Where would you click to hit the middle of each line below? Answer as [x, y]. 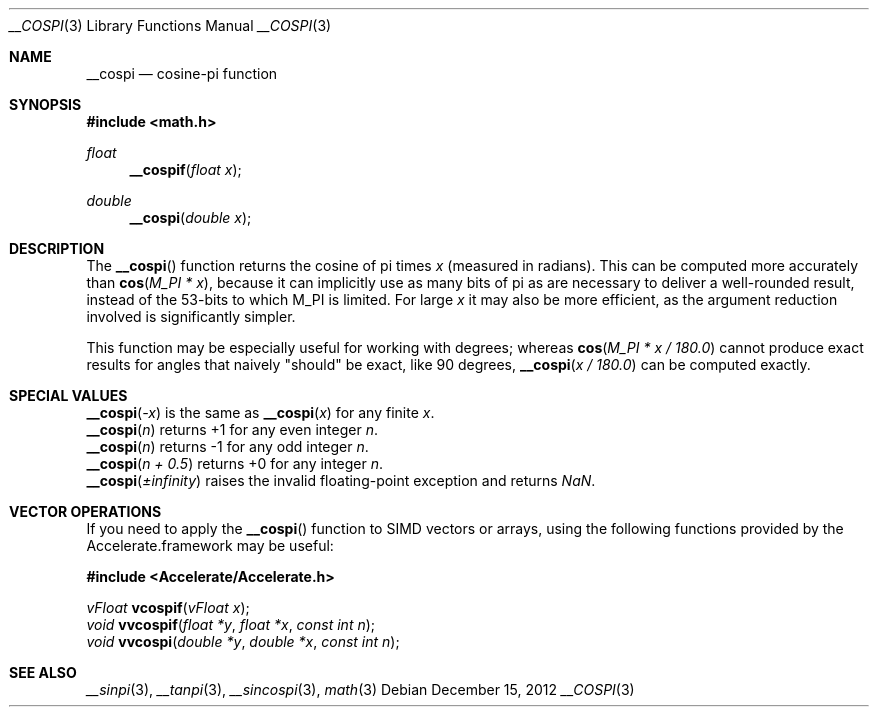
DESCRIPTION [57, 248]
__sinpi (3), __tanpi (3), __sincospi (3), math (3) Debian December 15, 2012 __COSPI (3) [360, 689]
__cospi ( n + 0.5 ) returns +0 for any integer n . [235, 463]
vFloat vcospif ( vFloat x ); [168, 607]
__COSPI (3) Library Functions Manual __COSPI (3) [170, 25]
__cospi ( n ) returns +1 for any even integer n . [232, 429]
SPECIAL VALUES [68, 395]
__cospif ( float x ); [185, 169]
